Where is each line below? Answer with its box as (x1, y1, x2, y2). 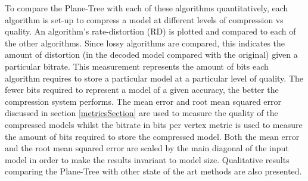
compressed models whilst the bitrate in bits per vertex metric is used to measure (5, 118, 303, 130)
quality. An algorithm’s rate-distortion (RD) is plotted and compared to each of (5, 25, 296, 38)
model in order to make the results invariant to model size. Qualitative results (5, 153, 290, 166)
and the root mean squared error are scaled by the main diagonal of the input (5, 142, 289, 154)
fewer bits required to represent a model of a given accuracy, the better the (5, 83, 279, 96)
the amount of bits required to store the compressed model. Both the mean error (5, 130, 300, 142)
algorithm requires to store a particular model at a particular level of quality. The (5, 71, 303, 84)
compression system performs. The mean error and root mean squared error (5, 95, 282, 107)
